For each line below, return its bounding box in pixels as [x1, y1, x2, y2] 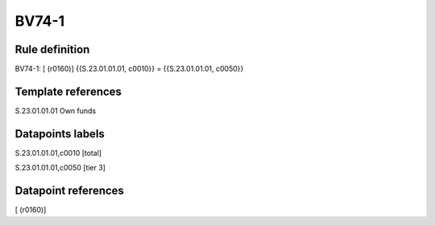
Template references [14, 84, 122, 98]
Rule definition [14, 43, 90, 56]
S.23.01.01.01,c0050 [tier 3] [14, 163, 106, 173]
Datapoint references [14, 184, 125, 198]
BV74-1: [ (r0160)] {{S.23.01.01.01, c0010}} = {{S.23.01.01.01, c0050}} [14, 64, 244, 74]
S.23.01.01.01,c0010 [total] [14, 148, 102, 157]
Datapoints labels [14, 127, 105, 141]
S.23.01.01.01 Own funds [14, 105, 97, 116]
